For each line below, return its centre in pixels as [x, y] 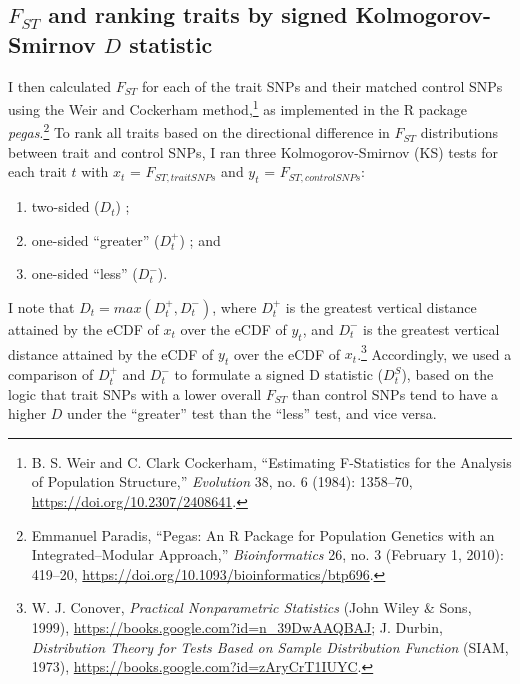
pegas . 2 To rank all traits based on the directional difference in [199, 131]
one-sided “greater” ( [95, 239]
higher [27, 413]
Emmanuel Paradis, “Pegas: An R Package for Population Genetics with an [263, 534]
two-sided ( [65, 206]
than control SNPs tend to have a [395, 393]
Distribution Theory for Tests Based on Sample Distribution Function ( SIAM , [270, 646]
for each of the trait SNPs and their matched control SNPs [322, 85]
